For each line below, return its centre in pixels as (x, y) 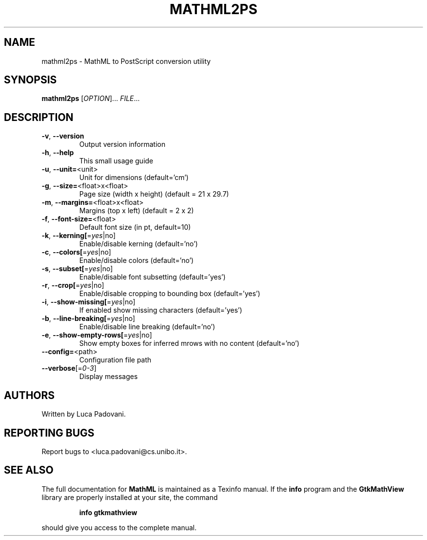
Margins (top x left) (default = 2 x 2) (136, 211)
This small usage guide (116, 161)
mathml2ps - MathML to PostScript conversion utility (126, 61)
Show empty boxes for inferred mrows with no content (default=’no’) (189, 343)
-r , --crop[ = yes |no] (73, 285)
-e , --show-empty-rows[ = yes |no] (97, 335)
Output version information (122, 144)
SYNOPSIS (30, 80)
